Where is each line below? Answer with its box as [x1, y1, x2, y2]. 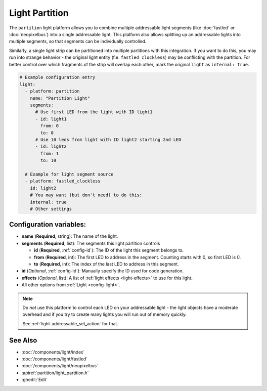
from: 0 [40, 123, 59, 129]
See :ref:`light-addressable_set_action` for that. [22, 320, 119, 326]
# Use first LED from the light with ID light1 [35, 109, 153, 115]
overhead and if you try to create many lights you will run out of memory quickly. [22, 311, 187, 317]
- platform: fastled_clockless [25, 178, 101, 184]
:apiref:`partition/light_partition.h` [21, 370, 89, 376]
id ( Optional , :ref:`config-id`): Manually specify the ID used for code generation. [21, 268, 184, 274]
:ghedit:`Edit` [21, 377, 48, 383]
